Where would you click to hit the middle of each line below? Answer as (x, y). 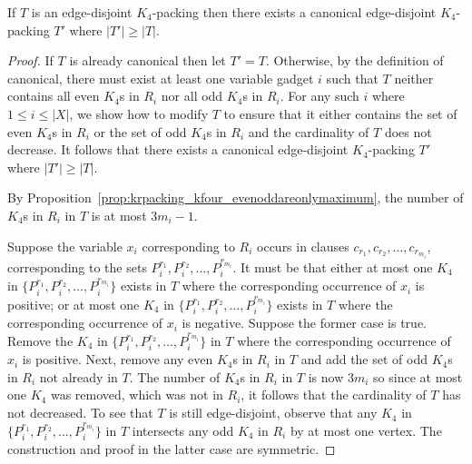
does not (408, 131)
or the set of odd (140, 131)
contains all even (54, 96)
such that (352, 78)
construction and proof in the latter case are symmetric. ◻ (172, 449)
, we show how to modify (139, 113)
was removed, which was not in (137, 395)
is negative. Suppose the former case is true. (305, 323)
